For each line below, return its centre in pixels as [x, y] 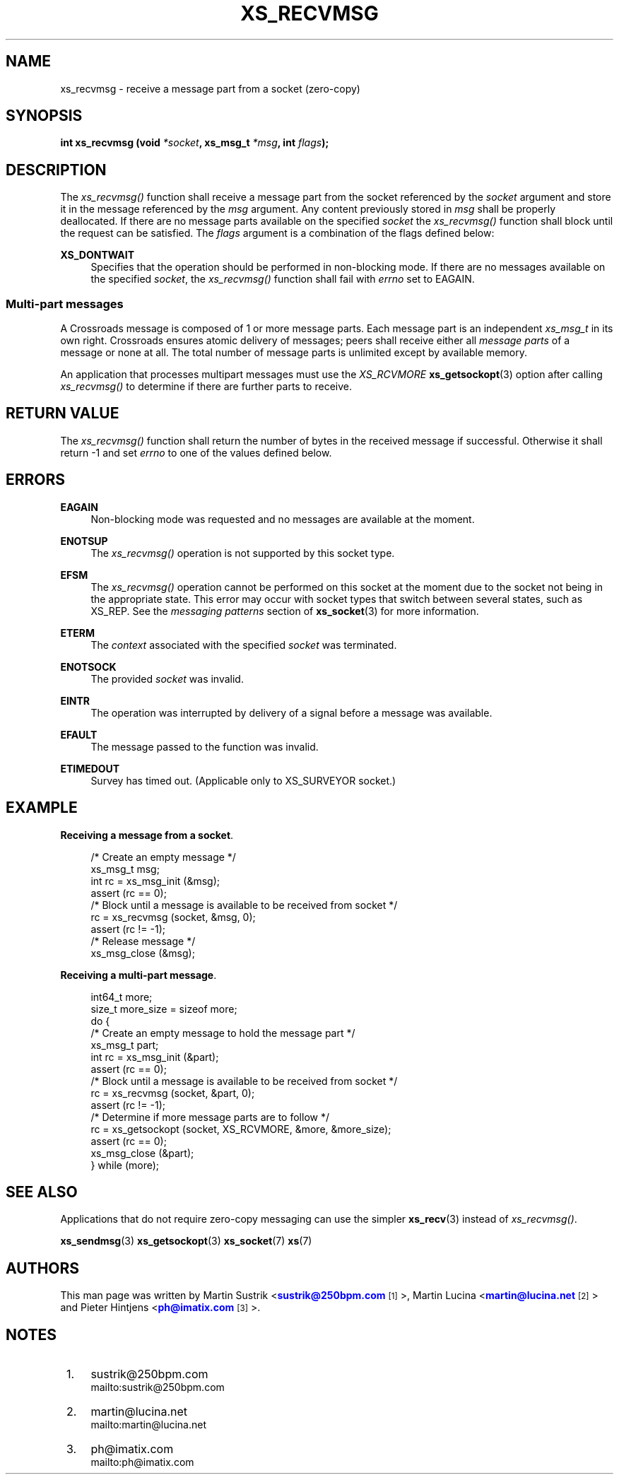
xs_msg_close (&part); [142, 1153]
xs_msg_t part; [125, 1045]
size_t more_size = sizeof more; [164, 1009]
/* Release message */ [143, 941]
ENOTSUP [84, 541]
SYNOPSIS [44, 116]
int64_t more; [122, 997]
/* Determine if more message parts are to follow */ [210, 1117]
